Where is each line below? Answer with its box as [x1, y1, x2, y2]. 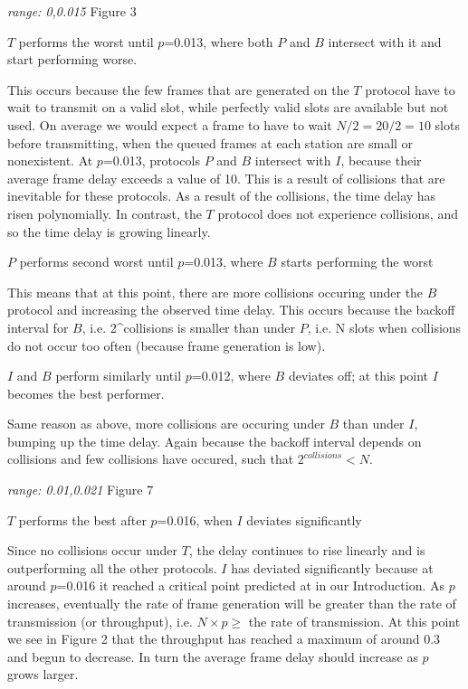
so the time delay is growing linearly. [7, 222, 211, 241]
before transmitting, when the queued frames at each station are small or [7, 133, 414, 152]
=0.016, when [157, 510, 233, 529]
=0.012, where [191, 366, 271, 385]
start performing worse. [7, 50, 138, 69]
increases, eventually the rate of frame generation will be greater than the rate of [7, 594, 456, 613]
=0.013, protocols [102, 151, 200, 170]
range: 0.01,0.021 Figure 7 [7, 480, 154, 499]
